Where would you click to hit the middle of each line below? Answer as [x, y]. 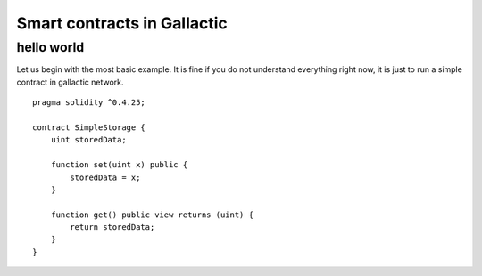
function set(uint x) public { [119, 165]
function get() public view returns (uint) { [152, 215]
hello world [50, 47]
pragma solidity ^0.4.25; [89, 103]
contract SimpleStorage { [89, 127]
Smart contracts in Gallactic [122, 23]
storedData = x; [105, 177]
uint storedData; [88, 140]
